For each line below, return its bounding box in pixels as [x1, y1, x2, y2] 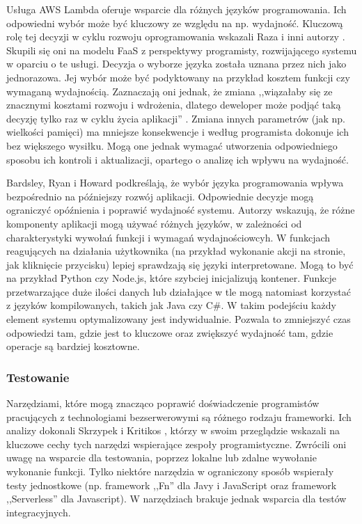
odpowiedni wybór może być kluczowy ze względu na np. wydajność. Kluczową [6, 15, 343, 30]
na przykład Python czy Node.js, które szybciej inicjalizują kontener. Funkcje [6, 271, 337, 285]
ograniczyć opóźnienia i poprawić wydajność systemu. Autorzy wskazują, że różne [6, 203, 355, 217]
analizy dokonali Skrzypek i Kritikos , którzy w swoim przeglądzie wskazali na [6, 423, 340, 438]
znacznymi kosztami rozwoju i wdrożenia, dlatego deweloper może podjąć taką [6, 97, 341, 112]
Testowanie [6, 368, 70, 386]
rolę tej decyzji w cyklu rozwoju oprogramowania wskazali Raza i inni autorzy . [6, 29, 345, 44]
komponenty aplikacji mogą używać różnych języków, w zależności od [6, 216, 302, 230]
